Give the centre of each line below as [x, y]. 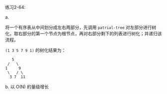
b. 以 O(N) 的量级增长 [27, 87]
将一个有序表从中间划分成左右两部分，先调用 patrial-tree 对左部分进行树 [81, 27]
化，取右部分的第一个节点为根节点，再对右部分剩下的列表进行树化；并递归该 [83, 33]
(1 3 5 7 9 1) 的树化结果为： [36, 50]
